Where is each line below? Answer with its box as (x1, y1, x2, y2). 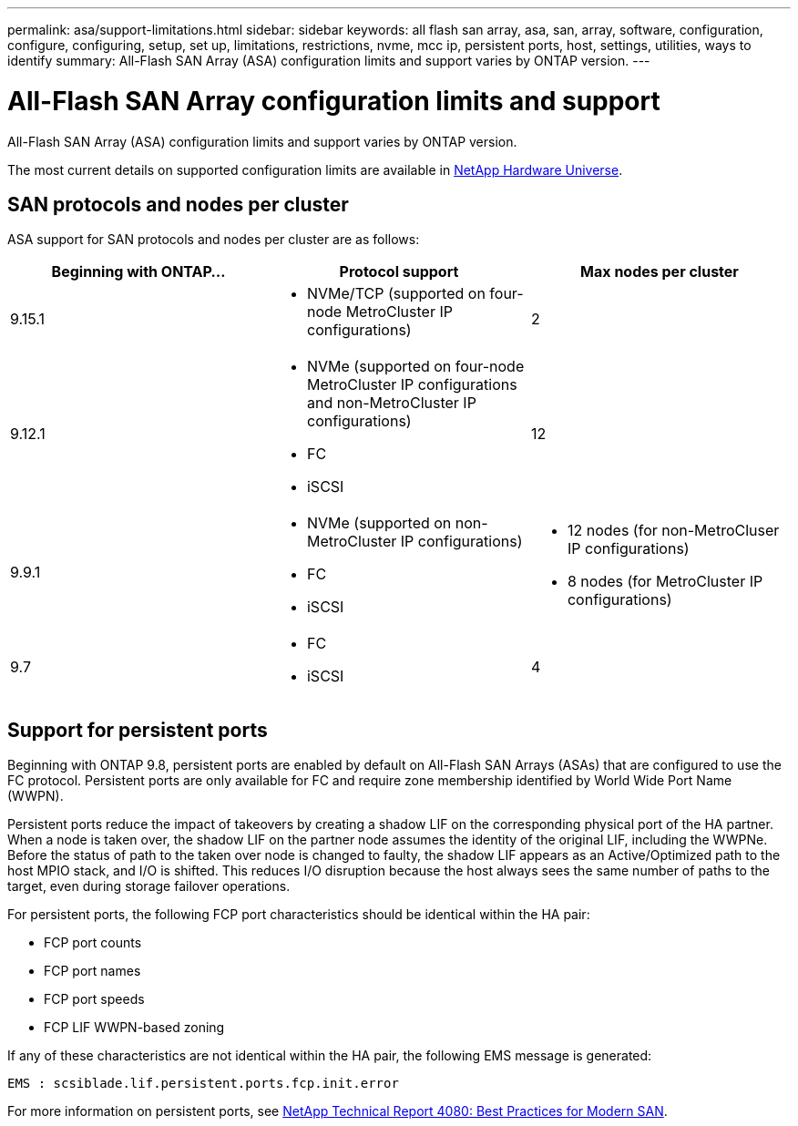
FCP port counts (44, 935, 142, 951)
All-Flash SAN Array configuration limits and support (7, 85, 660, 117)
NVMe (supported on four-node (306, 357, 525, 376)
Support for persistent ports (7, 718, 268, 742)
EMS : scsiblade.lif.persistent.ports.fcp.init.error (7, 1076, 399, 1091)
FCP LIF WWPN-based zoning (44, 1019, 225, 1036)
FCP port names (44, 963, 141, 979)
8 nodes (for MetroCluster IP (567, 572, 763, 591)
